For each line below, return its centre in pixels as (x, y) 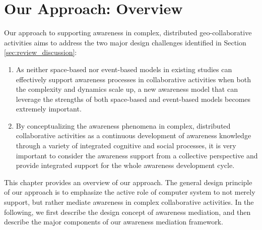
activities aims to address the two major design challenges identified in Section (125, 42)
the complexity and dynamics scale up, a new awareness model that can (127, 89)
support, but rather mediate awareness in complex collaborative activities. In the (129, 202)
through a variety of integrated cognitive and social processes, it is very (126, 146)
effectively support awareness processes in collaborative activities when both (133, 79)
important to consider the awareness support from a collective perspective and (137, 155)
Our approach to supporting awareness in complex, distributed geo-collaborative (128, 33)
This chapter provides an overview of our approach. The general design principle (128, 182)
